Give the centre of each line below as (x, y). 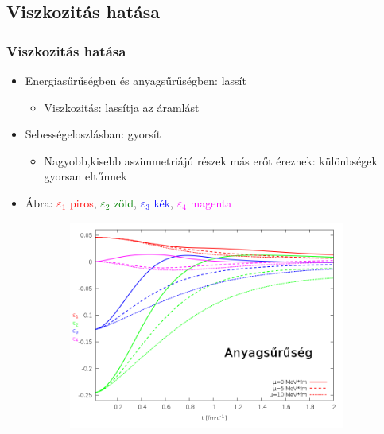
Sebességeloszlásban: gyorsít (93, 134)
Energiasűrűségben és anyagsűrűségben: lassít (136, 80)
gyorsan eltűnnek (85, 176)
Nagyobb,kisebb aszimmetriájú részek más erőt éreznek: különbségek (211, 160)
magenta (211, 202)
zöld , (125, 202)
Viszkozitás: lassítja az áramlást (122, 107)
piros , (83, 202)
